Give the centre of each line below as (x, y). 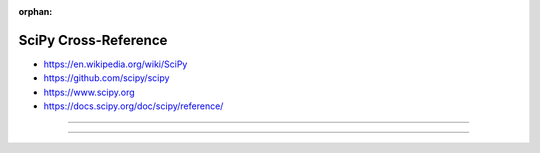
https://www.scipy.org (89, 92)
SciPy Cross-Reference (93, 40)
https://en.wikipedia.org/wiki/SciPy (115, 64)
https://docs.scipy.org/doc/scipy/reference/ (133, 106)
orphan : (35, 11)
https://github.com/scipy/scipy (106, 78)
